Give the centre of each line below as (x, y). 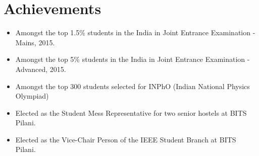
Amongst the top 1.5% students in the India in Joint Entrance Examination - (135, 32)
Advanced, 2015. (41, 69)
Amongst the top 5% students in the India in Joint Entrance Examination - (133, 59)
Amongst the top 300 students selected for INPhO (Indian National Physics (133, 86)
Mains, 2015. (35, 42)
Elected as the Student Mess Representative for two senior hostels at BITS (131, 112)
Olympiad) (32, 96)
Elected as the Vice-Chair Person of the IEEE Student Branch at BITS (126, 139)
